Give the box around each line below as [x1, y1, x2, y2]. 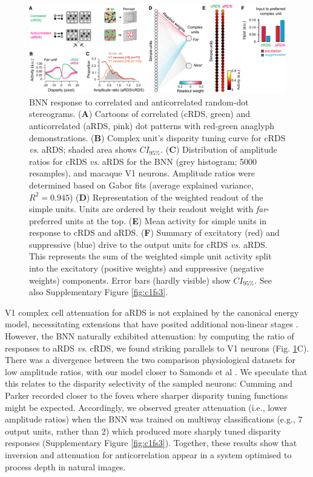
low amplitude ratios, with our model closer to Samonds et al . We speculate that [5, 365, 308, 378]
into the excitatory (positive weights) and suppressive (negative [29, 262, 264, 275]
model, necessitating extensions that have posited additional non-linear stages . [5, 318, 298, 330]
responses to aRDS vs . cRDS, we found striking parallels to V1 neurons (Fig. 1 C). [5, 341, 309, 354]
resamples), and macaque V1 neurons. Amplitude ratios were [29, 167, 255, 179]
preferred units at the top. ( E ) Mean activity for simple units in [29, 214, 267, 227]
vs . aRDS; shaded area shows [29, 143, 137, 156]
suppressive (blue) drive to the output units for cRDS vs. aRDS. [29, 238, 268, 250]
